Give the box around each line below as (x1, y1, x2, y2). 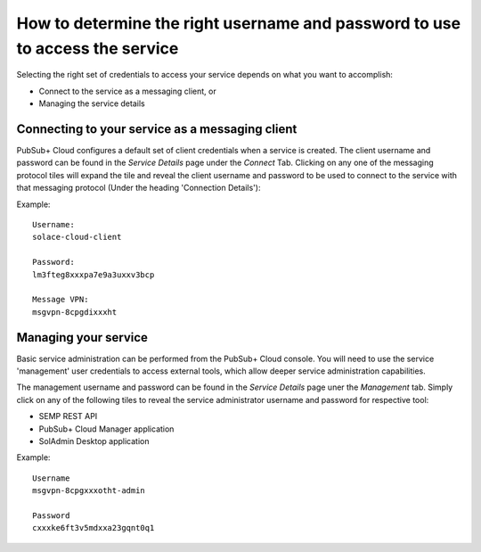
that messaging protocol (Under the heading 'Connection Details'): (16, 183, 261, 194)
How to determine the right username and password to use (16, 13, 461, 33)
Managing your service (16, 330, 149, 345)
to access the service (16, 38, 179, 58)
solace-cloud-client (32, 232, 122, 243)
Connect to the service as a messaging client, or (38, 86, 217, 96)
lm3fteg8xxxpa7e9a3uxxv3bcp (32, 269, 155, 280)
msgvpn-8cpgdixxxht (32, 307, 118, 317)
